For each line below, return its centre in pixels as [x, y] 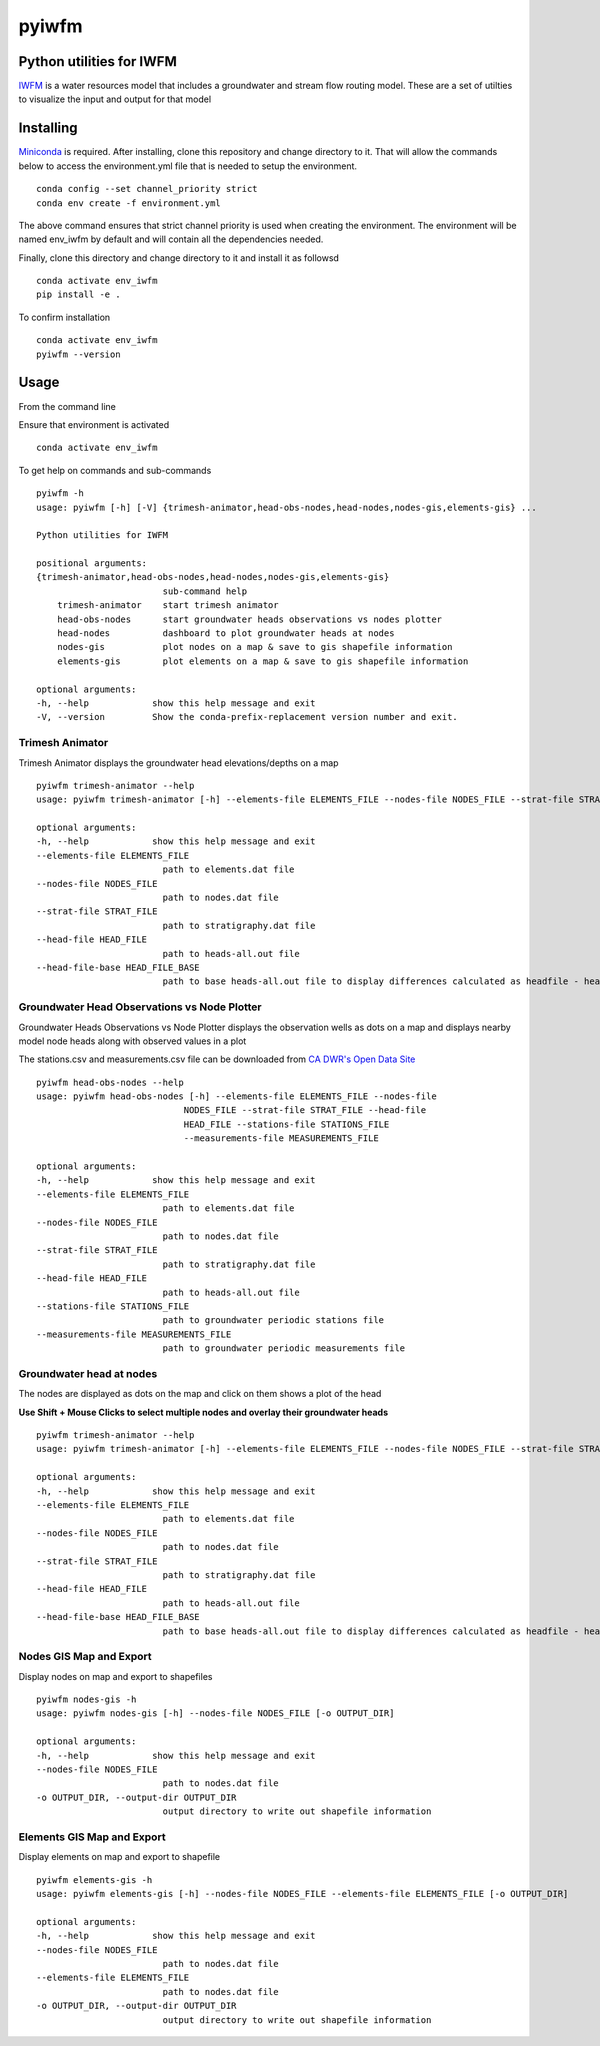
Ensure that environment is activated [94, 424]
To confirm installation [64, 317]
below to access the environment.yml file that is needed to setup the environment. [188, 166]
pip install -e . [78, 294]
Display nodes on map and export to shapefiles [115, 1676]
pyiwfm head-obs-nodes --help [110, 1082]
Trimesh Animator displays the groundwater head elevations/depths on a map [178, 762]
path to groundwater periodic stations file [273, 1320]
